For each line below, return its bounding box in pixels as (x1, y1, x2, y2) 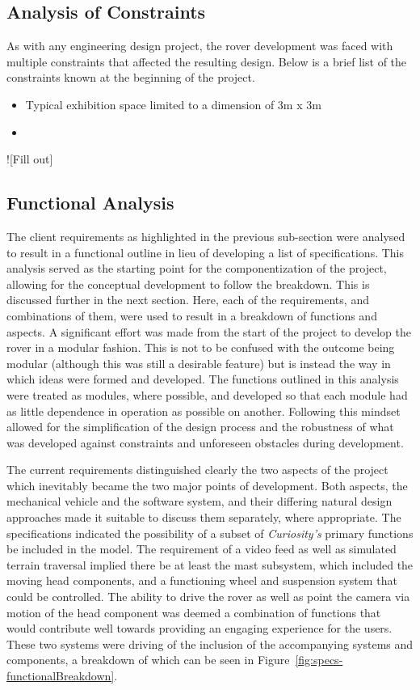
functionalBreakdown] (6, 667, 115, 684)
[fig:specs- (295, 651, 343, 668)
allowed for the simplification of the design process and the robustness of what (6, 418, 394, 435)
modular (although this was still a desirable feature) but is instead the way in (6, 354, 391, 371)
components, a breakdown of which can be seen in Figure (6, 651, 290, 668)
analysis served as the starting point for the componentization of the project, (6, 260, 387, 277)
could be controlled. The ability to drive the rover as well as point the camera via (6, 588, 410, 605)
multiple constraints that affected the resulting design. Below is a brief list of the (6, 53, 407, 70)
